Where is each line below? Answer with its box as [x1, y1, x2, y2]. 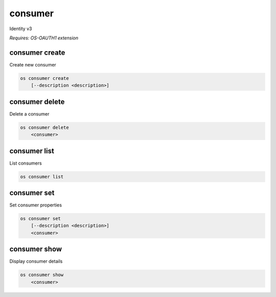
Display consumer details [9, 258, 63, 264]
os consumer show [20, 272, 64, 278]
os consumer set [20, 216, 61, 222]
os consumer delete [20, 124, 69, 130]
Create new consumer [9, 61, 56, 67]
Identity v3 [9, 26, 32, 32]
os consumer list [20, 174, 64, 179]
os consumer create [20, 75, 69, 81]
